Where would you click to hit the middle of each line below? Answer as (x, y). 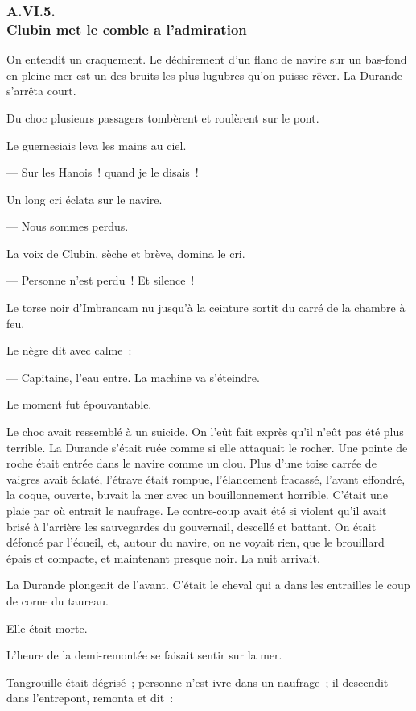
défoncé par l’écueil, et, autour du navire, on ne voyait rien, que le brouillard (196, 542)
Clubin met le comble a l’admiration (127, 29)
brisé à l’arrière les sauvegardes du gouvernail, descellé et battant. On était (192, 526)
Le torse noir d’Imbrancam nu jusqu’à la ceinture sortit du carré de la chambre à (206, 308)
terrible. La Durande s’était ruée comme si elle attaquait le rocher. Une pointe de (207, 447)
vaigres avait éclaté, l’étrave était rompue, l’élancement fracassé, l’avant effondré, (206, 478)
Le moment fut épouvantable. (79, 404)
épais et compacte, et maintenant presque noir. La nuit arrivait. (163, 557)
